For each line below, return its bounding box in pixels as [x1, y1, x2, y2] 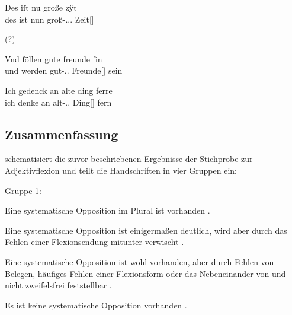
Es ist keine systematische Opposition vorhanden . [5, 298, 187, 311]
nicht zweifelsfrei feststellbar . [5, 279, 112, 291]
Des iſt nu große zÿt [5, 1, 77, 13]
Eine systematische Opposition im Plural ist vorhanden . [5, 204, 210, 217]
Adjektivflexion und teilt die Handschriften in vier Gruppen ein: [5, 164, 237, 176]
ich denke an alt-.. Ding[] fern [5, 96, 112, 108]
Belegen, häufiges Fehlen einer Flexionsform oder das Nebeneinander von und [5, 267, 286, 279]
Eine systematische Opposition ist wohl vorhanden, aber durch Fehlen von [5, 255, 274, 268]
